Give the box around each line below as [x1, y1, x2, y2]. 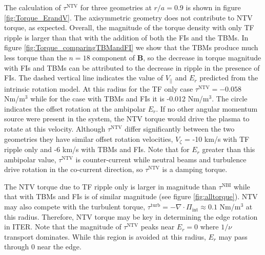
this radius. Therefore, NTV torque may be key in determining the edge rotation [4, 211, 258, 222]
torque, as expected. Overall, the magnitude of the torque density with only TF [4, 22, 254, 33]
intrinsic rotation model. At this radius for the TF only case [4, 83, 193, 94]
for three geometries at [80, 2, 152, 12]
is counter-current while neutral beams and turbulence [75, 154, 247, 164]
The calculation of [4, 2, 61, 12]
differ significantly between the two [125, 123, 235, 134]
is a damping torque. [162, 164, 228, 175]
